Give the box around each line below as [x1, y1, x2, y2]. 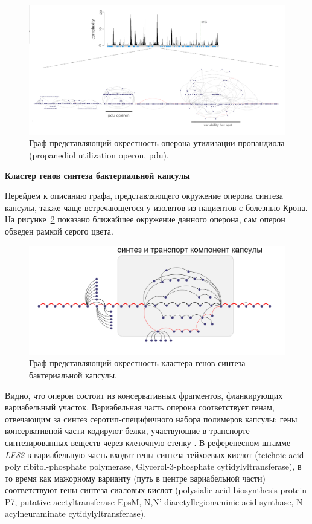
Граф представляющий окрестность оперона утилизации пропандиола [29, 137, 285, 149]
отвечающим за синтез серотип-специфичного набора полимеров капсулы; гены [5, 412, 298, 425]
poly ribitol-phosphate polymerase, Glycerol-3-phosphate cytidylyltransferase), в [5, 460, 302, 473]
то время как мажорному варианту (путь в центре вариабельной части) [5, 471, 266, 484]
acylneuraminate [5, 507, 66, 520]
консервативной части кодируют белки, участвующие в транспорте [5, 424, 250, 437]
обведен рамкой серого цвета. [5, 225, 113, 238]
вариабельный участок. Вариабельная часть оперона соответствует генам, [5, 401, 275, 413]
